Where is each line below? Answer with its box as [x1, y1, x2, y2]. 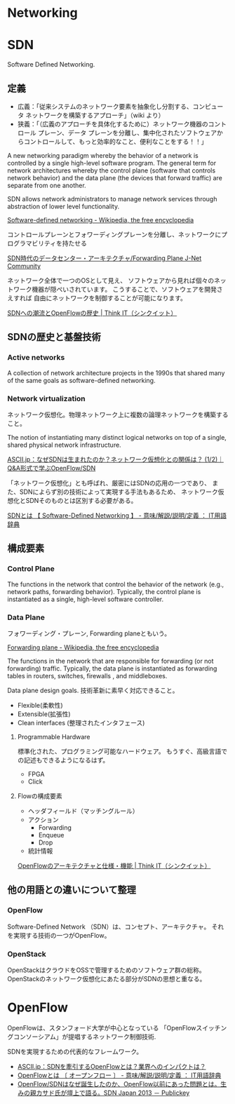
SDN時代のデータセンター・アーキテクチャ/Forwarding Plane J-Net [7, 254, 202, 262]
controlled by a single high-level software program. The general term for [7, 159, 216, 167]
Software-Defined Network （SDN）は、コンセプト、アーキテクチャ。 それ [7, 922, 224, 931]
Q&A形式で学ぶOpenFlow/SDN [7, 464, 96, 472]
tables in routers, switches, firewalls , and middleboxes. [7, 671, 168, 680]
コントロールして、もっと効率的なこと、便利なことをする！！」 [23, 137, 208, 145]
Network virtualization [7, 393, 86, 403]
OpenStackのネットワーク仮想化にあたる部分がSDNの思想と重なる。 [7, 974, 206, 983]
